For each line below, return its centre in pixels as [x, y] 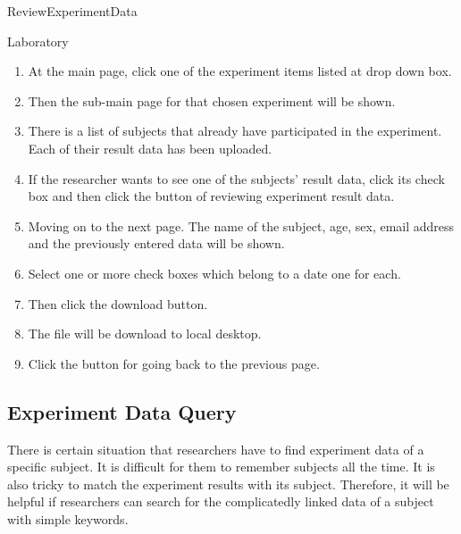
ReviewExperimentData [72, 11]
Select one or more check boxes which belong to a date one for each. [214, 273]
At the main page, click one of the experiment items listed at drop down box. [240, 71]
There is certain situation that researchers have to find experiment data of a [216, 449]
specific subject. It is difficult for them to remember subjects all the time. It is [221, 467]
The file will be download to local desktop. [145, 334]
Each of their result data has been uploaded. [150, 148]
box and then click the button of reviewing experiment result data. [211, 196]
